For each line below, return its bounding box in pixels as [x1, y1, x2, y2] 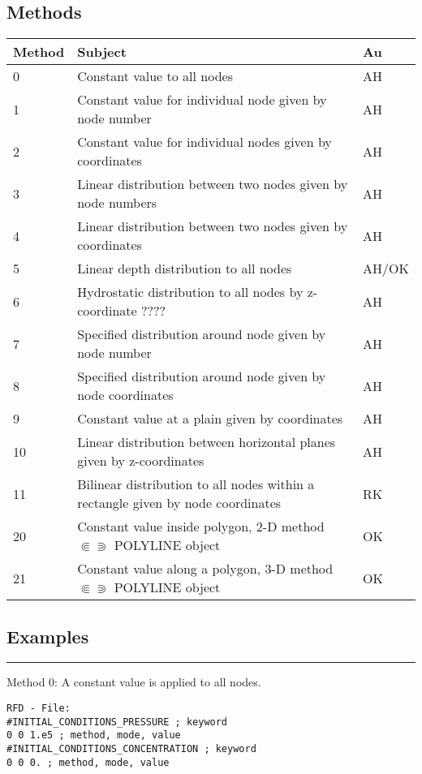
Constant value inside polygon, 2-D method [77, 517, 325, 536]
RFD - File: [6, 703, 71, 714]
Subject [77, 42, 127, 62]
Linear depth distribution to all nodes [77, 259, 292, 278]
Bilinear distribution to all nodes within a [77, 475, 315, 494]
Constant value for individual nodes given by [77, 132, 332, 152]
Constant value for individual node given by [77, 90, 327, 110]
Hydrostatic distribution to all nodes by [77, 282, 304, 302]
